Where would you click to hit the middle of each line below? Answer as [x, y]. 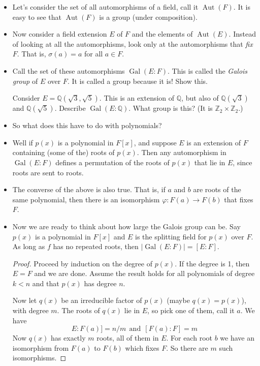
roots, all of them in [128, 338]
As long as [29, 246]
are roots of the [217, 189]
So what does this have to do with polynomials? [87, 125]
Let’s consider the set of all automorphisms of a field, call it [105, 7]
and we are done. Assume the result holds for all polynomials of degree [144, 273]
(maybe [178, 300]
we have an [237, 338]
